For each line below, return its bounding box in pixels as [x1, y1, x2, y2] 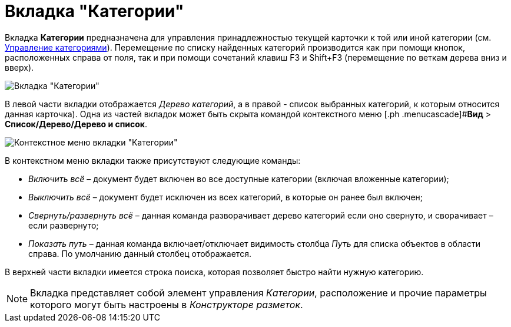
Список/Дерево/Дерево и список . [5, 118, 148, 129]
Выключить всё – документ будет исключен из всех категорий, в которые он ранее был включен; [28, 191, 423, 202]
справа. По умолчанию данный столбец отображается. [28, 248, 251, 259]
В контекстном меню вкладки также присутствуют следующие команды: [5, 155, 301, 166]
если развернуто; [28, 220, 99, 230]
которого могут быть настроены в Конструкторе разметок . [30, 298, 303, 311]
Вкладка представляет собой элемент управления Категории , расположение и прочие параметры [30, 286, 487, 299]
